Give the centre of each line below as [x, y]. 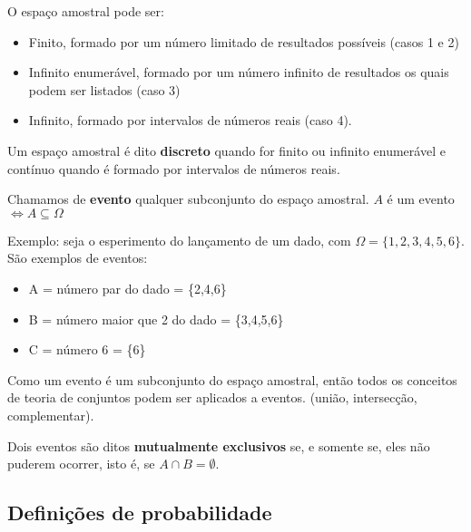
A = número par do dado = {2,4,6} [128, 288]
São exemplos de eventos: [78, 258]
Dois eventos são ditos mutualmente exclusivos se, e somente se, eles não [219, 445]
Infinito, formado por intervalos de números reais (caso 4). [190, 120]
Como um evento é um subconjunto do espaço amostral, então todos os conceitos [232, 379]
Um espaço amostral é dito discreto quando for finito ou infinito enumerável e [226, 150]
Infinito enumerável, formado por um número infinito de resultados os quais [239, 72]
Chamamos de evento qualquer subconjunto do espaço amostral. [188, 199]
